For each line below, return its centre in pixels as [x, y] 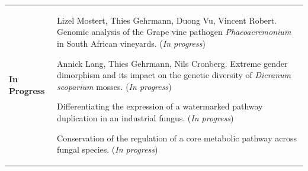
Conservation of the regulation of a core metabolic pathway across [177, 138]
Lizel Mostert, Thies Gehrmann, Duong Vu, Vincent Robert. [167, 20]
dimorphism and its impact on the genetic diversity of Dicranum [174, 75]
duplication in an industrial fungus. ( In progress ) [145, 117]
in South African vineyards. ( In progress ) [131, 43]
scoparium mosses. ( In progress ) [114, 86]
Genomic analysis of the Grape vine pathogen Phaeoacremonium [174, 32]
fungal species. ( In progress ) [108, 149]
